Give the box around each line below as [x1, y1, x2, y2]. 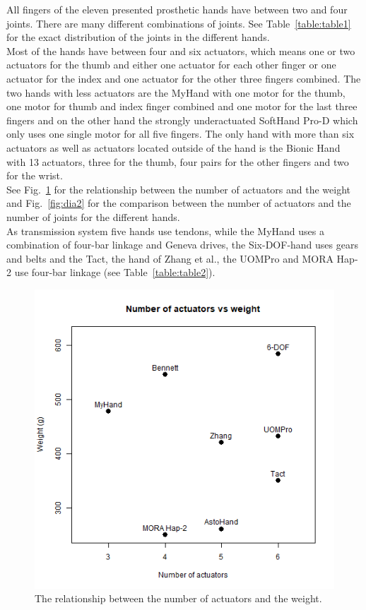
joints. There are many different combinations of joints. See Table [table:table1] [6, 16, 351, 30]
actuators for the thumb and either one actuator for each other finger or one [6, 57, 336, 72]
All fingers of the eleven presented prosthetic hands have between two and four [6, 2, 348, 16]
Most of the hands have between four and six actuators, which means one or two [6, 43, 355, 58]
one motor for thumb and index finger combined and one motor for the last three [6, 99, 358, 114]
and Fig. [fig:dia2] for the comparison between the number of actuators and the [6, 196, 351, 210]
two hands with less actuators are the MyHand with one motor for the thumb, [6, 85, 346, 100]
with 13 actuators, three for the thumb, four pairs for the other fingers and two [6, 154, 349, 169]
